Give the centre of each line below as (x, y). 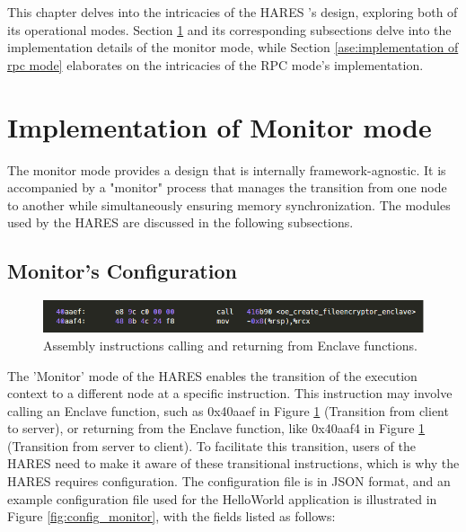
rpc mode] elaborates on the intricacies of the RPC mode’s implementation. (215, 64)
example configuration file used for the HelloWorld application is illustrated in (222, 498)
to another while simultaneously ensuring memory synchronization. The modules (229, 204)
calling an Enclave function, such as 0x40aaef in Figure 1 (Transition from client (228, 410)
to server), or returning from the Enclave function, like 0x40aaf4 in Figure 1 (216, 428)
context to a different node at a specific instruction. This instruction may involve (230, 393)
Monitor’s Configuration (122, 271)
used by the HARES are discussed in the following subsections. (180, 222)
